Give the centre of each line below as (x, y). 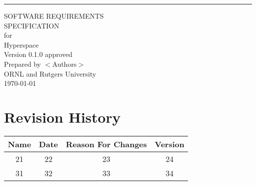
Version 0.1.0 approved (38, 54)
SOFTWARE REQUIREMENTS (54, 16)
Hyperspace (21, 44)
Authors (64, 64)
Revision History (62, 117)
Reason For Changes (106, 144)
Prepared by (22, 64)
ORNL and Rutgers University (50, 73)
